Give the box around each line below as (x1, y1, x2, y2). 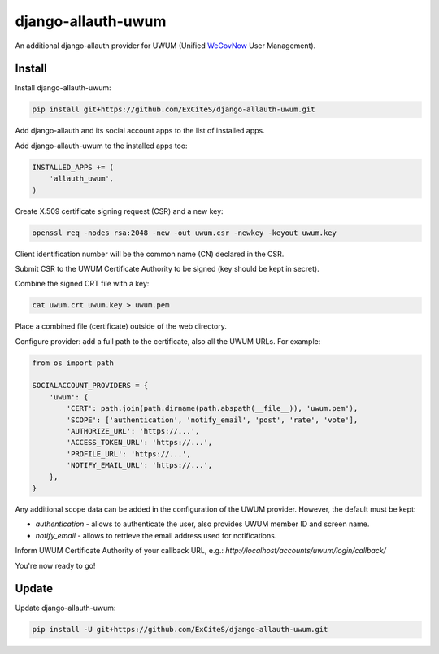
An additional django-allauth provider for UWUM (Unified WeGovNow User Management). (15, 41, 316, 50)
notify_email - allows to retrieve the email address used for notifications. (35, 530, 277, 540)
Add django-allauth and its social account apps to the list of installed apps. (15, 126, 266, 136)
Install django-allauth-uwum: (15, 83, 111, 93)
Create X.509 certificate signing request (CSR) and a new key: (15, 206, 224, 216)
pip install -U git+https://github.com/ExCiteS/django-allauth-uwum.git (32, 625, 328, 634)
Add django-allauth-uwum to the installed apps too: (15, 141, 188, 150)
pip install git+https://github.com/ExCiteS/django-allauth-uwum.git (32, 105, 315, 114)
